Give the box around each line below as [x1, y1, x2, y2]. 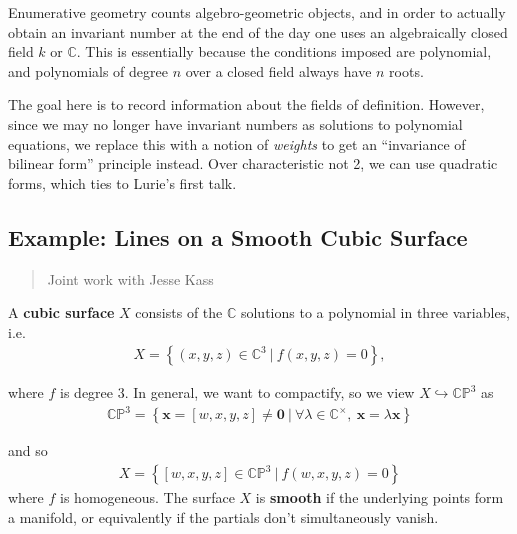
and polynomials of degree [8, 60, 168, 81]
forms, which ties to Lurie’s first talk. [8, 172, 237, 193]
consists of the [135, 302, 223, 323]
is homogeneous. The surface [60, 487, 235, 508]
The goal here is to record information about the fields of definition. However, [8, 94, 485, 115]
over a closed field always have [185, 60, 372, 81]
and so [8, 440, 48, 461]
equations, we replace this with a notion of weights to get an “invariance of [8, 133, 466, 154]
